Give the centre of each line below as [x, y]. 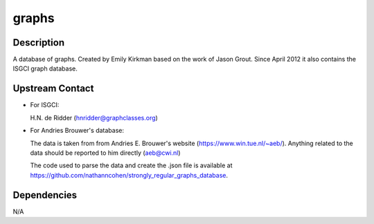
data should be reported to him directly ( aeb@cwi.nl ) [105, 153]
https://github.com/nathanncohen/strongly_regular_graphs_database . [129, 175]
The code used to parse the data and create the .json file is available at [131, 165]
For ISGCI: [45, 105]
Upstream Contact [53, 89]
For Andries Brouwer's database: [77, 131]
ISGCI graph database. [45, 68]
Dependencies [45, 195]
